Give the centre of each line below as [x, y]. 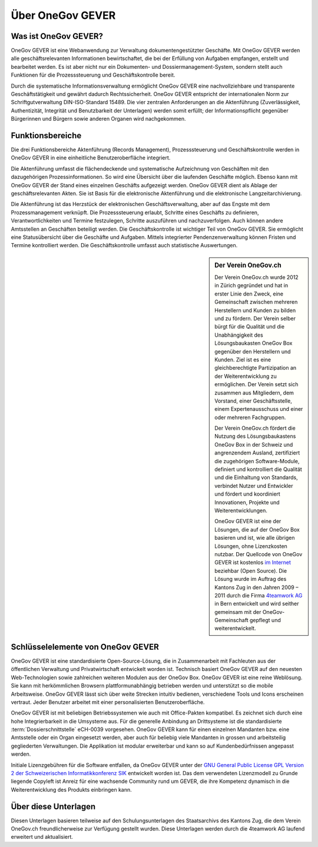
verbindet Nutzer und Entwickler [254, 486]
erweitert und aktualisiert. [42, 837]
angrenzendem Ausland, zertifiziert [257, 453]
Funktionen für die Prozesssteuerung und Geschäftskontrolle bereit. [93, 75]
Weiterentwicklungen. [241, 510]
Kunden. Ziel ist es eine [243, 360]
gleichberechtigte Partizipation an [256, 368]
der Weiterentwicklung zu [246, 376]
